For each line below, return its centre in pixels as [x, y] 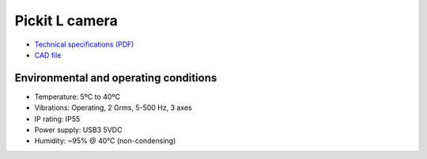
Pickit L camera [66, 21]
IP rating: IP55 [57, 119]
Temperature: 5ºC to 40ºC [77, 97]
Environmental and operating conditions [116, 78]
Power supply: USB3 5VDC [78, 130]
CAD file [48, 55]
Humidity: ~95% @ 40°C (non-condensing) [105, 141]
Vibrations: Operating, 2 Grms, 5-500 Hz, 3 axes [113, 108]
